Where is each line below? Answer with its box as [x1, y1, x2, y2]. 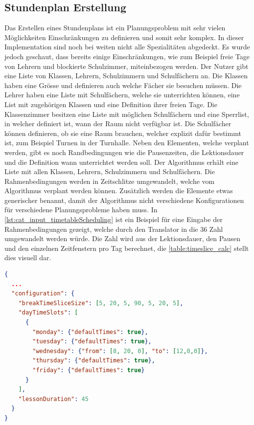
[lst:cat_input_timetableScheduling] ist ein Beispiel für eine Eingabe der [4, 214, 223, 224]
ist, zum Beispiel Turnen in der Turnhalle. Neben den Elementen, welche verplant [4, 137, 249, 148]
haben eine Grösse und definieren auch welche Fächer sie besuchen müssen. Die [4, 80, 242, 90]
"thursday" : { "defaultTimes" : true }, [32, 357, 155, 364]
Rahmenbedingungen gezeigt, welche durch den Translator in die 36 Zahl [4, 224, 223, 234]
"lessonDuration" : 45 [18, 395, 89, 403]
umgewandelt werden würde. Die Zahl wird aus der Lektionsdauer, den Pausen [4, 233, 241, 244]
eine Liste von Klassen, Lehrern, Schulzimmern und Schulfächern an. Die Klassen [4, 70, 248, 81]
